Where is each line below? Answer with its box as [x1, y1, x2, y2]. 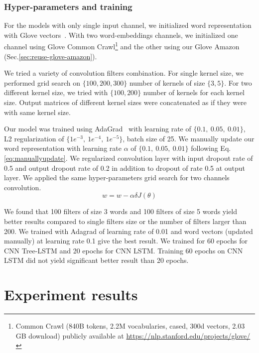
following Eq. [191, 143, 231, 153]
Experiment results [4, 284, 138, 305]
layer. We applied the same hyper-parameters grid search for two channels [4, 172, 230, 183]
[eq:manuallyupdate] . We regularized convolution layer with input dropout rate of [4, 153, 253, 163]
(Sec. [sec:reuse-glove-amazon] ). [4, 51, 97, 61]
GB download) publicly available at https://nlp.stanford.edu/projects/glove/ [15, 330, 251, 341]
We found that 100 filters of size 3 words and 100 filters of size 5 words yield [4, 206, 238, 217]
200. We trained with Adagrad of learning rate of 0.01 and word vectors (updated [4, 226, 253, 236]
